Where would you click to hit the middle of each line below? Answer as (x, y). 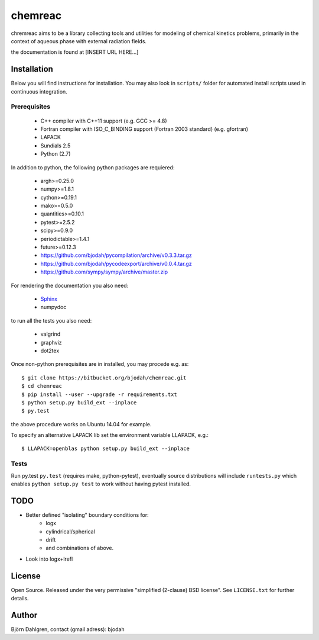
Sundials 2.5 (56, 146)
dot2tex (50, 350)
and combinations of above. (80, 548)
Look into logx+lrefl (49, 559)
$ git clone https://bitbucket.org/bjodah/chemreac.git (104, 378)
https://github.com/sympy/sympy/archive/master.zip (104, 272)
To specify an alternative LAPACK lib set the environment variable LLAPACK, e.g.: (110, 435)
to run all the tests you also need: (51, 320)
